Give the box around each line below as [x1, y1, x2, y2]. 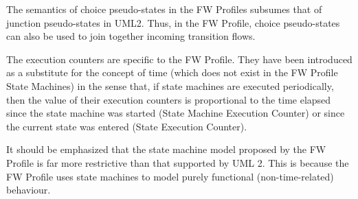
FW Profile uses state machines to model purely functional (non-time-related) [6, 169, 334, 183]
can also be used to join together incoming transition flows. [6, 29, 256, 43]
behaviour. [6, 183, 51, 197]
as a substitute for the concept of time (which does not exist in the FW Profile [6, 65, 338, 80]
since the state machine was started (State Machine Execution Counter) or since [6, 106, 345, 120]
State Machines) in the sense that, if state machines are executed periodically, [6, 78, 334, 93]
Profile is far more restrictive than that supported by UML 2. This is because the [6, 155, 349, 169]
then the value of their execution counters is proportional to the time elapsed [6, 92, 331, 106]
